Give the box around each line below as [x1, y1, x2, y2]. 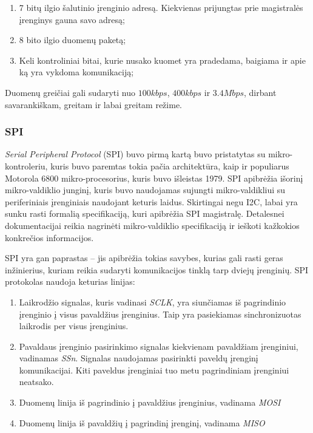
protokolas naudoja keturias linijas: [5, 275, 135, 288]
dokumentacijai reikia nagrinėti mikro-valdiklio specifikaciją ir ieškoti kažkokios [5, 219, 300, 231]
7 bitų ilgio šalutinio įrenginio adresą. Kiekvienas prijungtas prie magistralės [19, 1, 303, 13]
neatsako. [19, 375, 54, 388]
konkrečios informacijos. [5, 231, 94, 244]
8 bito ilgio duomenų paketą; [19, 33, 126, 46]
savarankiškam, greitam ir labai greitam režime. [5, 98, 182, 111]
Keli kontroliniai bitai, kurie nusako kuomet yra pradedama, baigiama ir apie [19, 53, 306, 66]
